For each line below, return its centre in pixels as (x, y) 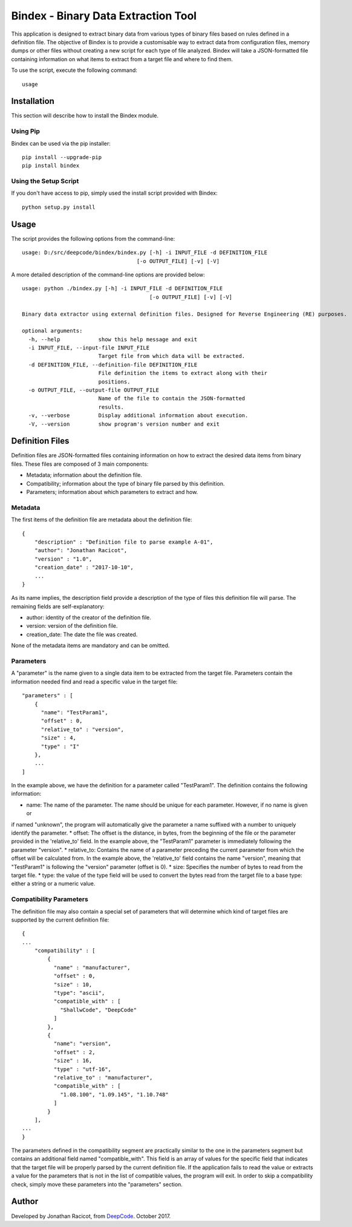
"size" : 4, (59, 738)
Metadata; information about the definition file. (84, 475)
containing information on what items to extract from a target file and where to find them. (122, 59)
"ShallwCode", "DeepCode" (99, 1010)
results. (111, 407)
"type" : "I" (60, 746)
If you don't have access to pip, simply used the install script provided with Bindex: (114, 193)
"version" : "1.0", (63, 559)
